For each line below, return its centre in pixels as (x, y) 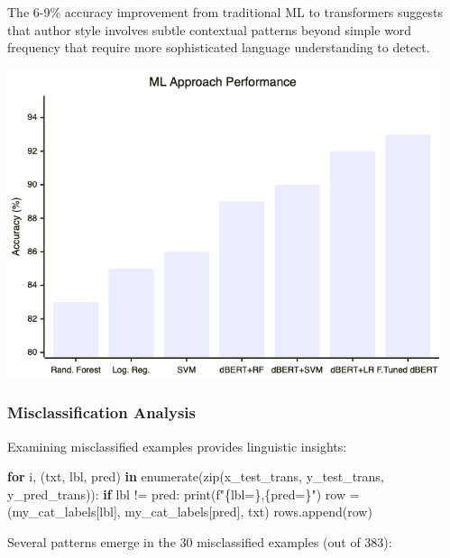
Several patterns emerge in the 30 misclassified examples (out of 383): (200, 541)
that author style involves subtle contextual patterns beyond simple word (210, 29)
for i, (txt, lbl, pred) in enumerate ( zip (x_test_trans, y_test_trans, (196, 476)
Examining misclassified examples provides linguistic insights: (177, 446)
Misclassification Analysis (101, 412)
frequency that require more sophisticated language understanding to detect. (219, 47)
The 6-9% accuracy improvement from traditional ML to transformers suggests (225, 12)
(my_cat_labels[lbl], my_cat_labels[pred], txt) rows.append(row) (190, 512)
